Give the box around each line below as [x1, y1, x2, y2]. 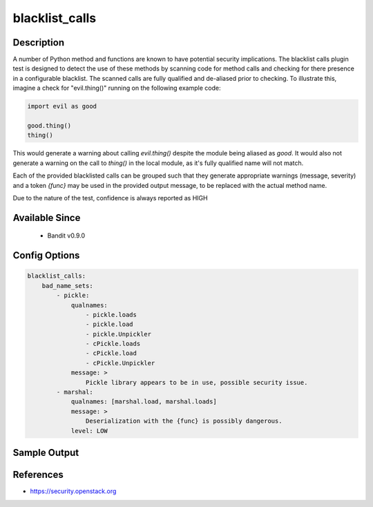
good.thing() [27, 122, 72, 129]
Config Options [12, 249, 80, 262]
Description [12, 37, 65, 48]
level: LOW [70, 427, 108, 434]
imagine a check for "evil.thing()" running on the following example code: [12, 84, 221, 93]
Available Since [12, 211, 81, 224]
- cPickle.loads [85, 340, 141, 348]
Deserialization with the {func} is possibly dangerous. [85, 417, 283, 425]
